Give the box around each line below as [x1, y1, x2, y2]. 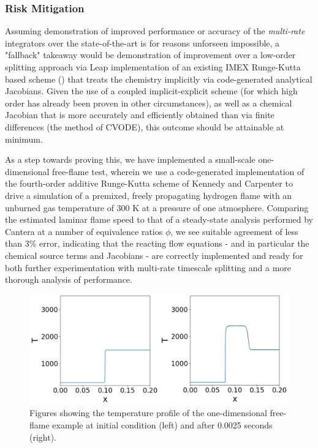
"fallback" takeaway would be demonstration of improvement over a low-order [5, 48, 296, 61]
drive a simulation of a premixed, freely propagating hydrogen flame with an [5, 189, 292, 201]
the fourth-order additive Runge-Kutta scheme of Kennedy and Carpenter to [5, 177, 293, 190]
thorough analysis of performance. [5, 273, 132, 286]
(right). [29, 430, 57, 443]
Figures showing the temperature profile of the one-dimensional [29, 406, 267, 419]
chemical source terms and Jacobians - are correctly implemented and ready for [5, 248, 303, 261]
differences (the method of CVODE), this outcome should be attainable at [5, 120, 284, 133]
